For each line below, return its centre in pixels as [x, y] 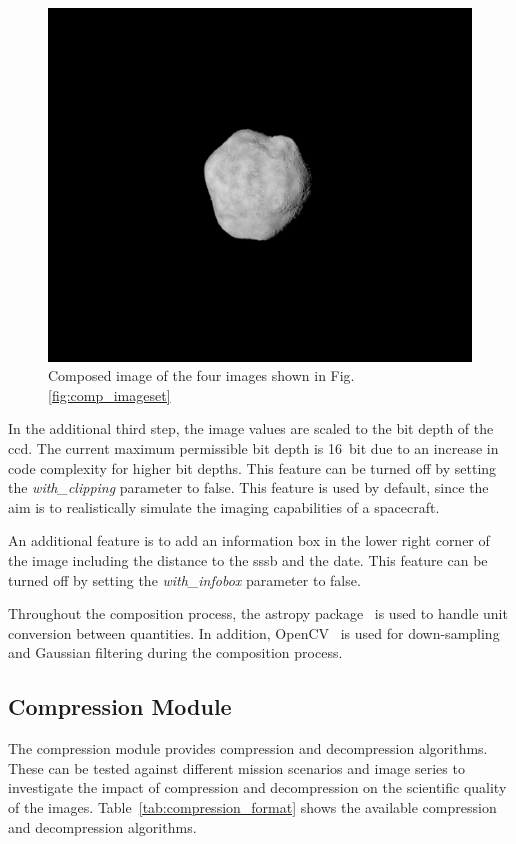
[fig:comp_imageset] [109, 394]
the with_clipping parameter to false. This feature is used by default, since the [248, 487]
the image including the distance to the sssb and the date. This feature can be [248, 559]
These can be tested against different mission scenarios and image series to [236, 767]
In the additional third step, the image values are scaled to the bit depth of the [251, 428]
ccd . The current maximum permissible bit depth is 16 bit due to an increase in [253, 447]
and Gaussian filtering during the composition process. [175, 652]
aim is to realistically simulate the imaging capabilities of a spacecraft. [224, 506]
